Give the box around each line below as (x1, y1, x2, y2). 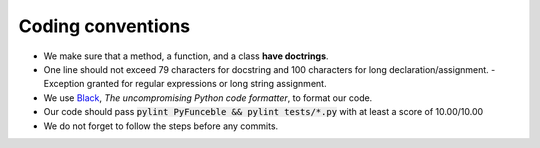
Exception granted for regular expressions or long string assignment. (43, 78, 327, 90)
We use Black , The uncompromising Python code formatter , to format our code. (43, 91, 373, 104)
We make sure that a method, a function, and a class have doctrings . (43, 50, 329, 62)
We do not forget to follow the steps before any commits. (43, 120, 279, 132)
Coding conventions (18, 15, 190, 37)
